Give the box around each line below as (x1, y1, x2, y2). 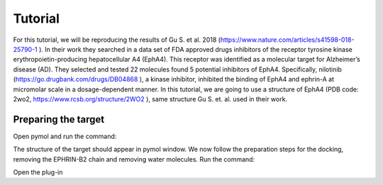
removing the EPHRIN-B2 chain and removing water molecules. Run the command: (13, 155, 255, 163)
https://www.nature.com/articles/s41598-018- (220, 35, 355, 44)
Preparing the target (13, 113, 105, 125)
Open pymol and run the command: (13, 132, 117, 140)
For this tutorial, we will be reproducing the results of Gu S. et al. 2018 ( (13, 35, 221, 44)
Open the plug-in (13, 167, 63, 176)
